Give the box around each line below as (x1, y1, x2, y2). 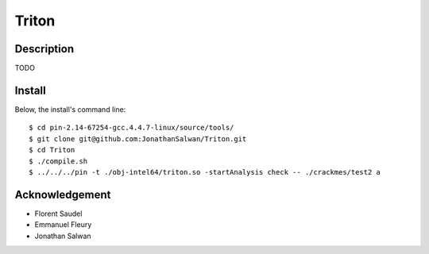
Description (14, 42, 75, 56)
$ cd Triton (29, 145, 75, 155)
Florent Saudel (34, 209, 83, 218)
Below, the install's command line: (14, 104, 126, 114)
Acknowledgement (14, 187, 111, 202)
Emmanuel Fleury (34, 220, 92, 229)
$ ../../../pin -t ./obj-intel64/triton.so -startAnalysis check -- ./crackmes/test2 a (29, 167, 381, 176)
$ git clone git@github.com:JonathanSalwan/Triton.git (29, 134, 247, 143)
